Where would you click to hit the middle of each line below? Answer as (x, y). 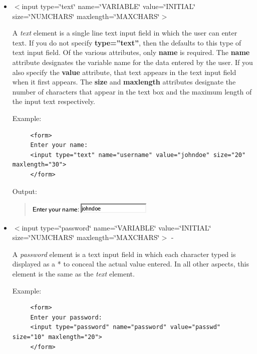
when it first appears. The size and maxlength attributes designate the (124, 82)
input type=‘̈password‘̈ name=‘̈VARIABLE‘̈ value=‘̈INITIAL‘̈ (116, 227)
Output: (25, 191)
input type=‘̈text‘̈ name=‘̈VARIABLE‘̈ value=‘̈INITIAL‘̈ (109, 6)
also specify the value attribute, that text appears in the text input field (124, 72)
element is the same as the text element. (73, 274)
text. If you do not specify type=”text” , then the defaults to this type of (127, 42)
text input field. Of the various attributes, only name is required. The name (131, 52)
